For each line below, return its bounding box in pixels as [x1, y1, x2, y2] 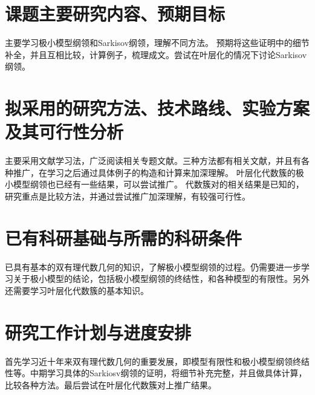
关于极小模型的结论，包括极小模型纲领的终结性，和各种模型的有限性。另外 [13, 272, 310, 285]
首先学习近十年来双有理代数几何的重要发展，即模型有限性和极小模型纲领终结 [5, 354, 310, 367]
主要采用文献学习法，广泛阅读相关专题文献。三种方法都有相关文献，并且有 [5, 154, 301, 167]
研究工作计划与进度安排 [5, 319, 192, 344]
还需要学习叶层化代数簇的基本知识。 [5, 284, 149, 296]
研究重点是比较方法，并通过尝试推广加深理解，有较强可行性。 [5, 190, 250, 202]
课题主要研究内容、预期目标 [5, 1, 226, 26]
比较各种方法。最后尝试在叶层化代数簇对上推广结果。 [5, 378, 216, 391]
